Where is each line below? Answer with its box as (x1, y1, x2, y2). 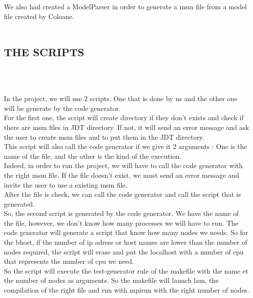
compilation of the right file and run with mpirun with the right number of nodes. (4, 285, 250, 295)
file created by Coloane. (4, 11, 74, 21)
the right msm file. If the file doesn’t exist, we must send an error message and (4, 170, 239, 180)
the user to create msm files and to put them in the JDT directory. (4, 131, 205, 142)
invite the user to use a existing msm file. (4, 179, 127, 190)
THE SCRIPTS (4, 44, 84, 60)
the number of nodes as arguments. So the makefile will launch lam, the (4, 275, 219, 285)
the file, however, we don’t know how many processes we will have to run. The (4, 217, 238, 228)
